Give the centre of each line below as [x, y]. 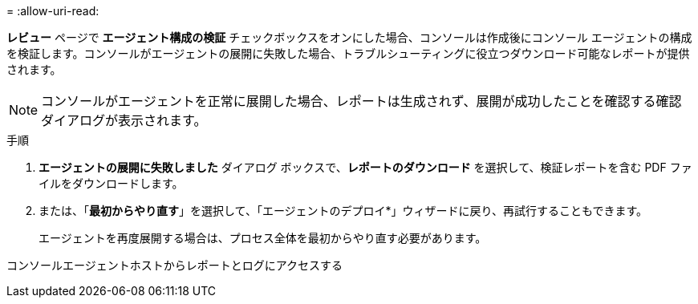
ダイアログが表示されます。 [124, 120]
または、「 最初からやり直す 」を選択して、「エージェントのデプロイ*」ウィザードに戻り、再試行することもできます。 [343, 211]
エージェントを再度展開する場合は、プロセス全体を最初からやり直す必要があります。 [263, 238]
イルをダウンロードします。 [111, 183]
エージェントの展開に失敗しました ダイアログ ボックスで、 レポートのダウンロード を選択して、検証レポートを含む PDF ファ [365, 167]
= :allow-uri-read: [53, 11]
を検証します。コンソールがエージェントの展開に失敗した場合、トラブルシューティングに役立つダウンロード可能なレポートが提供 [348, 53]
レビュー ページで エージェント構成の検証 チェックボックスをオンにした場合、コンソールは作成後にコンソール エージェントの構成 [349, 37]
